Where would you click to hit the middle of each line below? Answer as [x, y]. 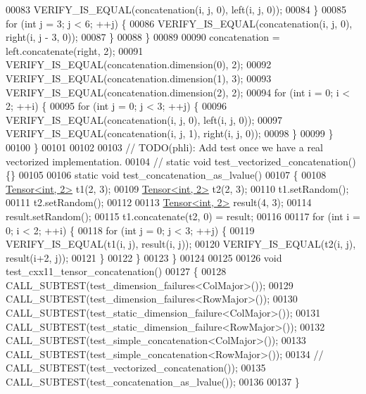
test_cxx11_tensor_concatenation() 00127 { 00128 [116, 271]
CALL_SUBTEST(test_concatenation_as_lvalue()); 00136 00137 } [153, 382]
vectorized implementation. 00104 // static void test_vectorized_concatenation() [181, 161]
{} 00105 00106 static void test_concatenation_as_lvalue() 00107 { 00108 [166, 175]
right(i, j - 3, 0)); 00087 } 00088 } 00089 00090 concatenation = [143, 37]
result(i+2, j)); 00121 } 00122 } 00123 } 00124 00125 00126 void [144, 257]
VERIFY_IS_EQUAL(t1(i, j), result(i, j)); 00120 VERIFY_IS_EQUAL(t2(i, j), [181, 244]
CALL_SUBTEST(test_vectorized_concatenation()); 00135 [136, 368]
